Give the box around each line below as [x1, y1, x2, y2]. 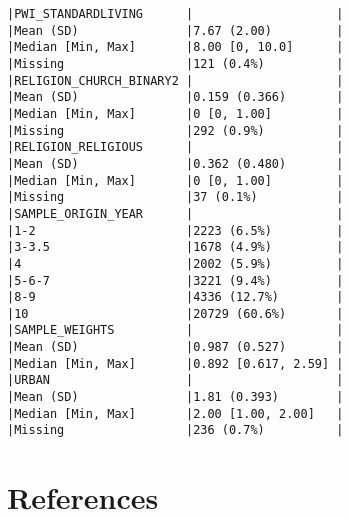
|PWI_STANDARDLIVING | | [7, 7, 344, 21]
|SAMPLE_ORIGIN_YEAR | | [7, 206, 344, 221]
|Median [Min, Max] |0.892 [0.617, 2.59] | [7, 356, 344, 371]
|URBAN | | [7, 373, 344, 388]
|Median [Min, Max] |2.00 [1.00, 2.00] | [7, 406, 344, 421]
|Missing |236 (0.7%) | [7, 423, 344, 438]
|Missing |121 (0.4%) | [7, 56, 344, 71]
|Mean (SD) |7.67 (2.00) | [7, 23, 344, 38]
